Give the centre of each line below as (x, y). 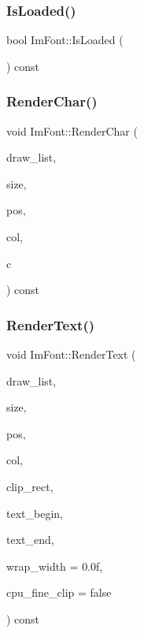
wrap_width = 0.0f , (55, 566)
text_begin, (35, 513)
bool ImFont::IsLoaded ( (65, 40)
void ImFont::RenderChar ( (72, 130)
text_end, (30, 540)
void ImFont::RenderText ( (71, 354)
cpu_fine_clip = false (59, 592)
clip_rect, (30, 486)
